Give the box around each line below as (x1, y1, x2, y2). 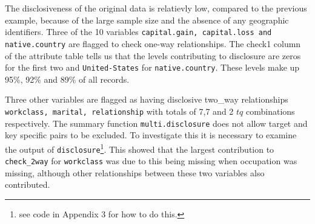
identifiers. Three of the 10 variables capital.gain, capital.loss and (5, 25, 272, 38)
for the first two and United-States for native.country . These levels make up (5, 61, 300, 74)
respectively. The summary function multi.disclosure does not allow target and (5, 117, 308, 129)
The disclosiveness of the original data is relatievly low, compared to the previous (5, 2, 307, 14)
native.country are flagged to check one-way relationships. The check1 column (5, 37, 301, 50)
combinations (245, 104, 295, 117)
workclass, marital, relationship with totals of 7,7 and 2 (5, 104, 234, 117)
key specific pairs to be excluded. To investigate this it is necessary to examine (5, 129, 297, 141)
